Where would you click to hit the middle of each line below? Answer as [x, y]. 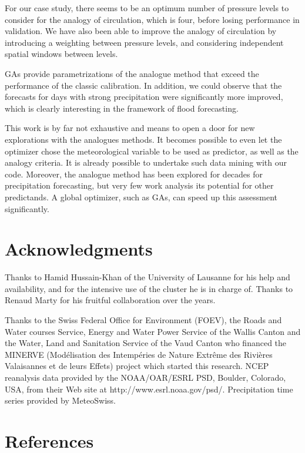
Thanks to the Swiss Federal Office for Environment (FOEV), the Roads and [143, 320]
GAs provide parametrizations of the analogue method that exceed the [132, 73]
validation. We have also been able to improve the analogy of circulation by [141, 31]
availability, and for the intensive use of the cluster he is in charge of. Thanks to [149, 288]
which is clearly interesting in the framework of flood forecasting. [122, 108]
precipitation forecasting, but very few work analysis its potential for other [139, 185]
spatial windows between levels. [61, 54]
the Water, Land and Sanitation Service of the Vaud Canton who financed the [146, 343]
